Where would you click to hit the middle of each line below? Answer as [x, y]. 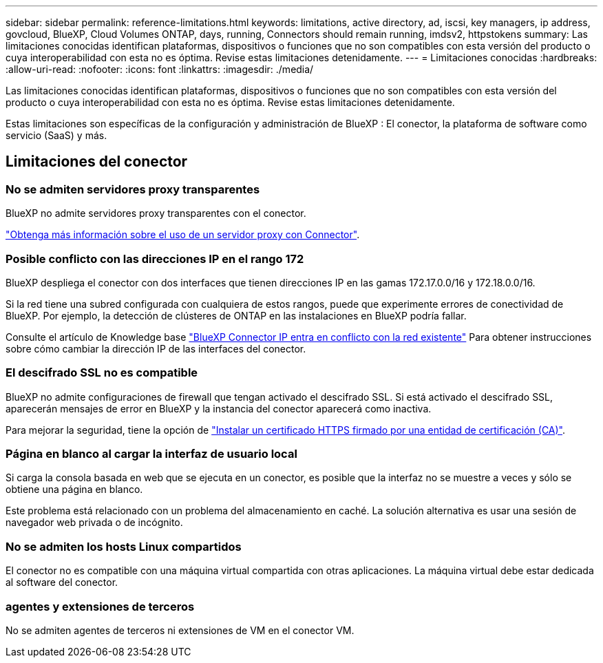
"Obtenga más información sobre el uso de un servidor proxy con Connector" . [183, 235]
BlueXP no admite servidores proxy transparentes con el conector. [156, 213]
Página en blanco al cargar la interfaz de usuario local [151, 454]
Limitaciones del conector [97, 162]
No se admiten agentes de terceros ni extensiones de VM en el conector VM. [180, 630]
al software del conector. [62, 582]
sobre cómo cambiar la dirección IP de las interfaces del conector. [156, 348]
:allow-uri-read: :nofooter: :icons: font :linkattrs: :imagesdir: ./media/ [160, 69]
